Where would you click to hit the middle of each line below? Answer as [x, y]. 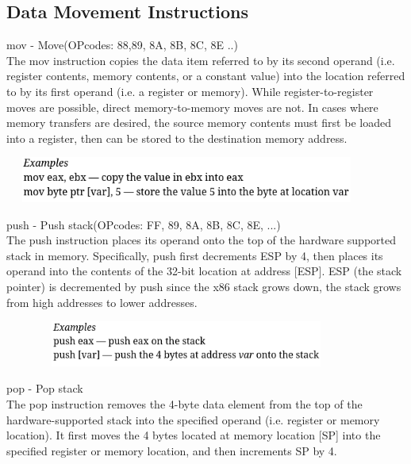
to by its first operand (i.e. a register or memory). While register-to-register [190, 91]
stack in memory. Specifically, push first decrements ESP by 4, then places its [195, 255]
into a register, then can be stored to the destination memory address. [177, 138]
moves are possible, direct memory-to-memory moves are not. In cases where [192, 107]
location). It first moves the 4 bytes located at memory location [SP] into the [194, 435]
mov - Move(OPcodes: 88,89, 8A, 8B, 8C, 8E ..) [122, 45]
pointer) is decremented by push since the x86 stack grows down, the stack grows [204, 287]
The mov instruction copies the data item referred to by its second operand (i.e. [201, 60]
